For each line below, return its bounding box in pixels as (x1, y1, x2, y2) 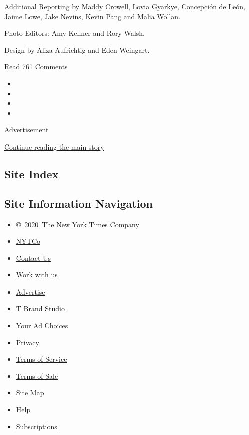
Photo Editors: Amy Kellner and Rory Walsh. (4, 28, 145, 38)
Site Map (16, 387, 44, 398)
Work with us (16, 269, 58, 280)
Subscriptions (16, 421, 57, 431)
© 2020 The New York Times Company (16, 219, 139, 229)
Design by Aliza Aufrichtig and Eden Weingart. (4, 44, 150, 55)
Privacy (16, 337, 39, 347)
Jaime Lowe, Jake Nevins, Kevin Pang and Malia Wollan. (4, 11, 181, 21)
